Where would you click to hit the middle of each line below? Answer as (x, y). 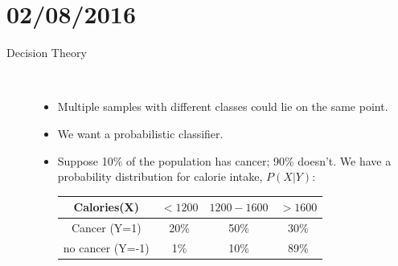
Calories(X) (107, 207)
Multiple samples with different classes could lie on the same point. (223, 106)
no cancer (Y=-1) (106, 247)
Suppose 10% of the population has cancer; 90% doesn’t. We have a (224, 160)
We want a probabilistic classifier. (140, 133)
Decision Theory (47, 53)
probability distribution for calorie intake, (160, 176)
